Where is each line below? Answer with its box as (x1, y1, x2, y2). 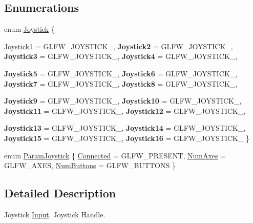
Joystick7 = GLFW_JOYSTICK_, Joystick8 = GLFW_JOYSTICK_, (4, 78, 238, 89)
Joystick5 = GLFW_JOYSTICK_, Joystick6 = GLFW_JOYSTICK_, (4, 68, 238, 78)
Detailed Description (4, 185, 116, 201)
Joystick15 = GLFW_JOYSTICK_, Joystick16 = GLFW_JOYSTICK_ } (4, 132, 250, 143)
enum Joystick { (4, 24, 55, 34)
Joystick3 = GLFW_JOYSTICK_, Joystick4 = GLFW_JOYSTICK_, (4, 51, 238, 62)
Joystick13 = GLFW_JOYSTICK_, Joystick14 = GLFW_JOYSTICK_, (4, 123, 246, 133)
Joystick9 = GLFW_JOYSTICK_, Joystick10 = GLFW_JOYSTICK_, (4, 95, 242, 106)
